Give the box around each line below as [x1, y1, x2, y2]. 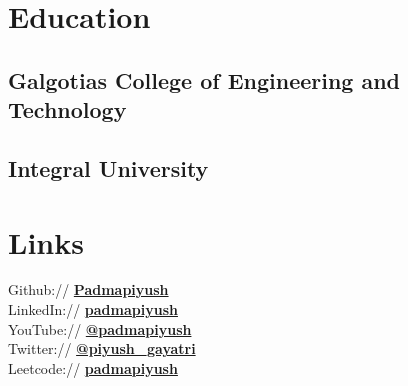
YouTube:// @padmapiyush [8, 318, 192, 339]
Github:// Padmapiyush [8, 279, 169, 300]
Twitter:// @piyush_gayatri [8, 338, 196, 359]
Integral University [8, 152, 209, 183]
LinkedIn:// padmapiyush [8, 299, 178, 320]
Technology [8, 94, 127, 125]
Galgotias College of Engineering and [8, 64, 401, 95]
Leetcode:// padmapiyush [8, 357, 178, 378]
